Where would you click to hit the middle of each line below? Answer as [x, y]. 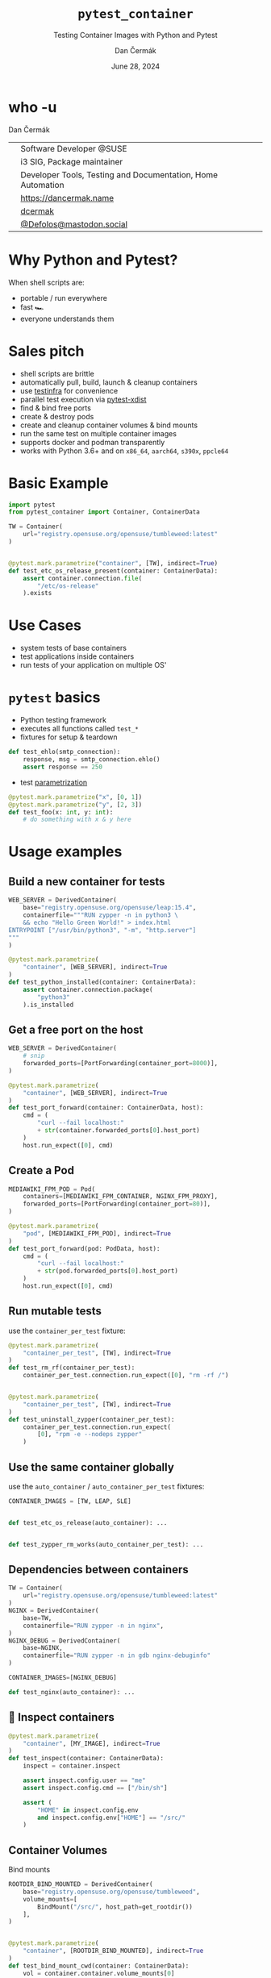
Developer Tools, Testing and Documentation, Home [119, 174]
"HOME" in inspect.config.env [88, 1810]
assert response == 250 [63, 767]
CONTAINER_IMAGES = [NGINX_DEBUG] [63, 1678]
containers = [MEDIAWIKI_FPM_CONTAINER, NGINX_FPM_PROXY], [121, 1197]
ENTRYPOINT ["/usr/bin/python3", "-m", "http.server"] [102, 930]
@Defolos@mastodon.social [74, 224]
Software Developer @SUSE [74, 148]
